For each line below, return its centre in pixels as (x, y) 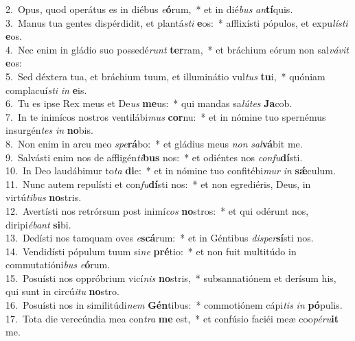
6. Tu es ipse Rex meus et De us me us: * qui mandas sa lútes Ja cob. (149, 103)
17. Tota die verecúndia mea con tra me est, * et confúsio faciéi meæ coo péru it (172, 318)
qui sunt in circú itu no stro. (62, 291)
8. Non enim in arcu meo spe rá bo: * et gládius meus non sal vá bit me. (154, 143)
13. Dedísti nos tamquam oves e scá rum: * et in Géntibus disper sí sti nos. (160, 238)
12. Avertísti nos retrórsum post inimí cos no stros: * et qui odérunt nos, (157, 210)
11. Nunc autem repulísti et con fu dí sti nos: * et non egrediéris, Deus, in (158, 184)
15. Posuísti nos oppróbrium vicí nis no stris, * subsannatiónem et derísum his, (171, 278)
